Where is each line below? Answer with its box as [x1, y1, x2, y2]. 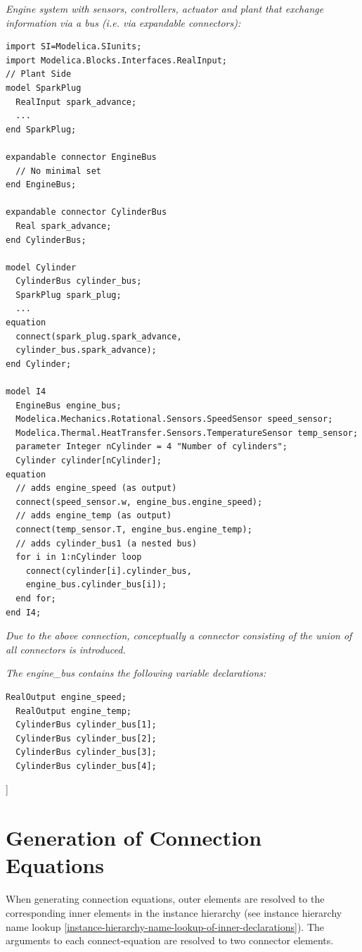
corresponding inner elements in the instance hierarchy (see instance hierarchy [6, 905, 342, 920]
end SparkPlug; [6, 124, 77, 134]
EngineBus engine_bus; [15, 400, 122, 411]
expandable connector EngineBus [6, 151, 157, 162]
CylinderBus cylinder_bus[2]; [15, 733, 157, 744]
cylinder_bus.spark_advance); [15, 345, 157, 356]
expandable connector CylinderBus [6, 207, 167, 218]
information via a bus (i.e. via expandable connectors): [6, 15, 241, 30]
